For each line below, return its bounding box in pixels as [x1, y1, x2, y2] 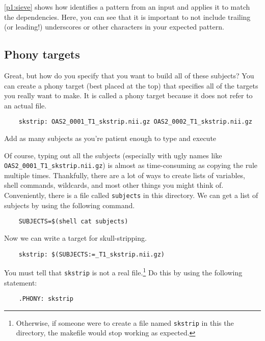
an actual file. [4, 100, 47, 110]
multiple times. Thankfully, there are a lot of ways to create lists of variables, [4, 169, 246, 180]
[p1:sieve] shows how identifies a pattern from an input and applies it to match [4, 2, 250, 12]
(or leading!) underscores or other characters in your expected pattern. [4, 21, 224, 32]
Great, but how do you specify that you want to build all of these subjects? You [4, 70, 254, 80]
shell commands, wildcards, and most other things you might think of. [4, 180, 224, 190]
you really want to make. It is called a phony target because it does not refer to [4, 90, 253, 101]
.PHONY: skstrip [18, 295, 74, 303]
